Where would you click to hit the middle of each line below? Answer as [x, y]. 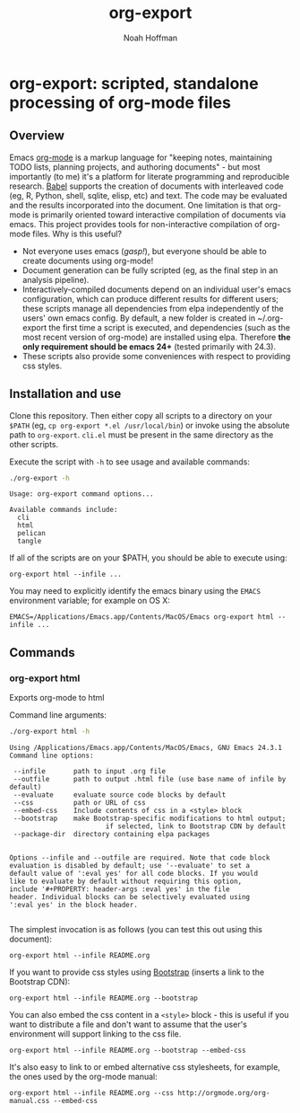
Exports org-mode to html [57, 698]
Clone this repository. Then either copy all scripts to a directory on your [141, 415]
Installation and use [65, 394]
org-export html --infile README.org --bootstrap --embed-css [128, 1050]
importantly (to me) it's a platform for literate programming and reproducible [150, 176]
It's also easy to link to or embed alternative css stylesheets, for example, [145, 1067]
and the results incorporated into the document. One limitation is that [137, 205]
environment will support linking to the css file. [95, 1034]
